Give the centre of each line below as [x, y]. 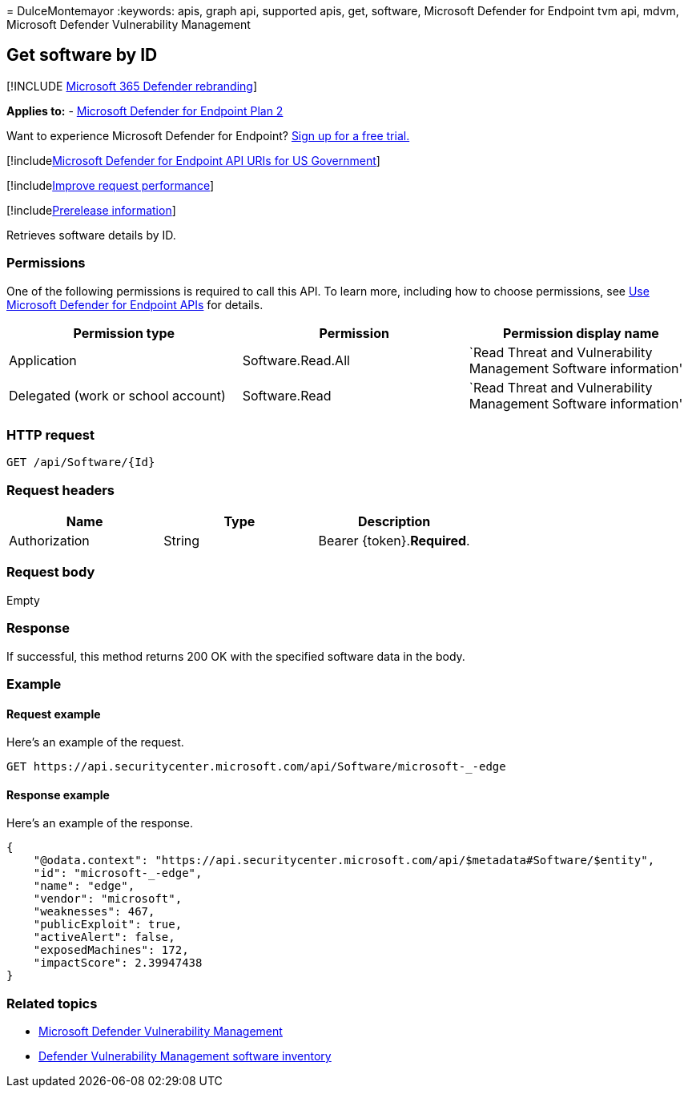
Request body [51, 572]
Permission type [124, 333]
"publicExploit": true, [108, 925]
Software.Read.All [296, 360]
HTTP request [50, 434]
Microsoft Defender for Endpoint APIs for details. [135, 304]
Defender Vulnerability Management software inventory [185, 1056]
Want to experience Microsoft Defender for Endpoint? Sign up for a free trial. [208, 135]
